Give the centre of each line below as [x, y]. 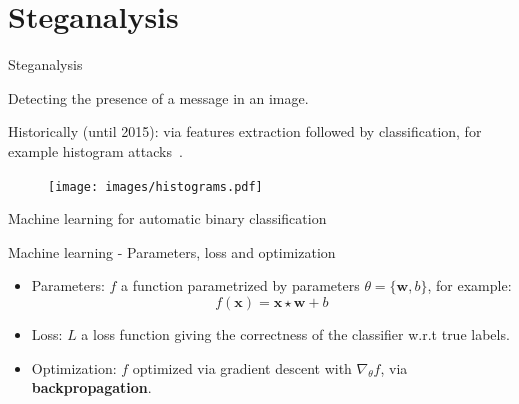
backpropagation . [91, 387]
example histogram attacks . [95, 150]
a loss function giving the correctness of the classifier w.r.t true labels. [295, 333]
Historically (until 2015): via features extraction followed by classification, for [245, 131]
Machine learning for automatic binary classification [167, 218]
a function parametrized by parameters [240, 285]
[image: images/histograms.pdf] [155, 186]
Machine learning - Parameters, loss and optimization [172, 251]
